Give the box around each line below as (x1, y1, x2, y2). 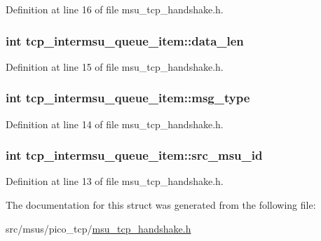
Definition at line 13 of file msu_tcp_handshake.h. (6, 174, 224, 188)
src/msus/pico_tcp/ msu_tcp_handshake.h (6, 221, 191, 235)
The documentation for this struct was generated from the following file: (6, 198, 316, 212)
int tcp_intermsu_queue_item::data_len (6, 32, 244, 49)
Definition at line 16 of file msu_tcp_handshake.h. (6, 2, 224, 16)
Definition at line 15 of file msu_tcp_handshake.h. (6, 59, 224, 74)
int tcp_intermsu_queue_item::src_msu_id (6, 146, 263, 164)
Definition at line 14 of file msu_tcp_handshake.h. (6, 116, 224, 131)
